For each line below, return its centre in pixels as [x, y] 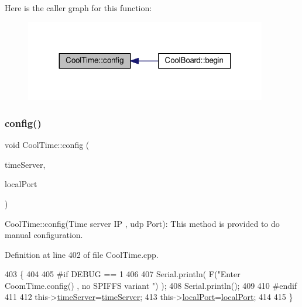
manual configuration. [44, 235]
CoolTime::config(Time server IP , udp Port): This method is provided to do [142, 223]
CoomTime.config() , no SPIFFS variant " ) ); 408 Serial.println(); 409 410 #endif [151, 285]
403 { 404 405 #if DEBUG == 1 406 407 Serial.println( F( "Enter [123, 274]
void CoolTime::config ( [47, 145]
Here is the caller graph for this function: [78, 8]
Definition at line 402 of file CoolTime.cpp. [82, 254]
